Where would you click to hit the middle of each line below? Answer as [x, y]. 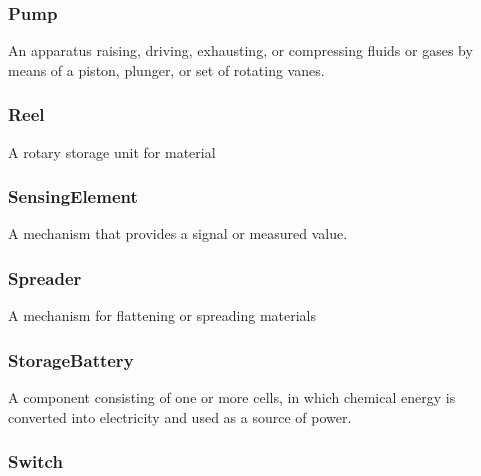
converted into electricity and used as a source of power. [180, 416]
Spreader [45, 277]
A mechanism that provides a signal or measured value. [178, 233]
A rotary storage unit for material [112, 151]
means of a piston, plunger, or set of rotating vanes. [166, 69]
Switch [35, 461]
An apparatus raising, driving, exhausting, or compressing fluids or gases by [240, 50]
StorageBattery [71, 359]
